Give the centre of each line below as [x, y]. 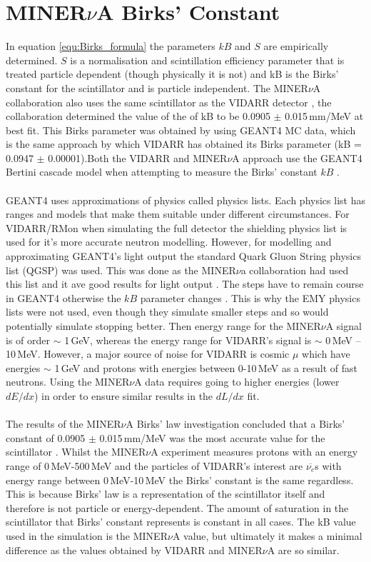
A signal [344, 326]
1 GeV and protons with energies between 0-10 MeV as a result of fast [206, 367]
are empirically [296, 46]
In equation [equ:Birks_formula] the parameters [111, 46]
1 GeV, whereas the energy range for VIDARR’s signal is [188, 340]
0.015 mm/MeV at [324, 116]
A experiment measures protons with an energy [254, 452]
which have [326, 354]
